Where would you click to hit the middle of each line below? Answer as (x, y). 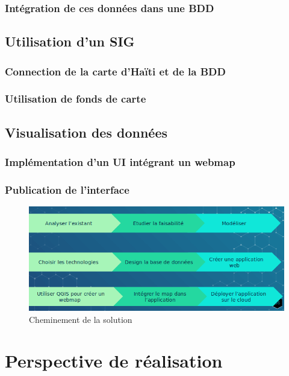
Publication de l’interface (67, 189)
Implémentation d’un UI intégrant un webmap (120, 162)
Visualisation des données (86, 132)
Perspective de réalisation (114, 361)
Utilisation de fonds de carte (76, 99)
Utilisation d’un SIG (70, 41)
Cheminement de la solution (81, 319)
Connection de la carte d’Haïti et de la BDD (115, 71)
